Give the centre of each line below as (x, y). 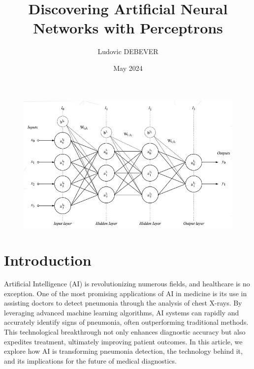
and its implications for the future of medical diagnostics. (90, 360)
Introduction (48, 260)
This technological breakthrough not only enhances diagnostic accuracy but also (125, 332)
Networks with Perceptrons (128, 28)
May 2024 (128, 68)
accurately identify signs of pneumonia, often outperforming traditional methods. (126, 322)
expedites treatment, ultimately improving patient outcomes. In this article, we (123, 341)
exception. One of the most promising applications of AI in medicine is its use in (126, 293)
